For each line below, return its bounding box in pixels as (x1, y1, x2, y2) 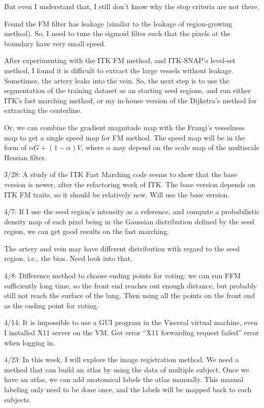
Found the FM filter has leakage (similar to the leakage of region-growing (4, 18, 233, 28)
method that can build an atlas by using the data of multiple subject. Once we (4, 364, 249, 374)
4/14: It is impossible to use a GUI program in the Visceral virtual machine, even (4, 317, 258, 328)
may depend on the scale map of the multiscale (113, 142, 259, 153)
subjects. (4, 394, 31, 404)
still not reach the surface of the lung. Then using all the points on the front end (4, 290, 255, 301)
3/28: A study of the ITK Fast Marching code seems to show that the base (4, 169, 237, 180)
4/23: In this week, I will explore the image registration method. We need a (4, 354, 239, 365)
